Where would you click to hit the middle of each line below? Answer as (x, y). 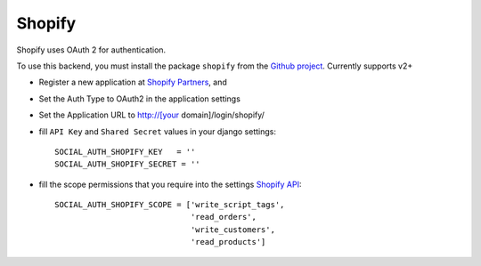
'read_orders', (224, 217)
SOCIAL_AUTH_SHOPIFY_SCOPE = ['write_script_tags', (170, 205)
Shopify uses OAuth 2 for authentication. (91, 50)
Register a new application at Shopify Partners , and (133, 82)
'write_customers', (233, 230)
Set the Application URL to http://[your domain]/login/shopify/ (151, 115)
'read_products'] (228, 242)
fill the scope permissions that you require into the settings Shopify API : (170, 184)
